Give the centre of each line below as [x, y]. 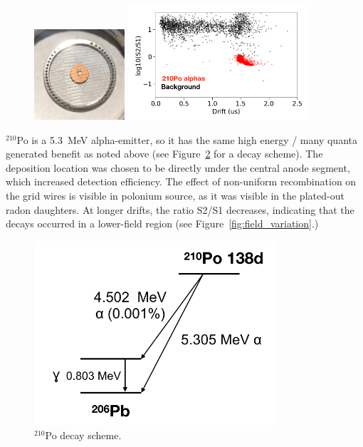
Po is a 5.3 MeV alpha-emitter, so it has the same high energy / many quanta [187, 139]
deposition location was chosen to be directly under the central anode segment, [178, 167]
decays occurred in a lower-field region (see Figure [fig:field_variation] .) [162, 223]
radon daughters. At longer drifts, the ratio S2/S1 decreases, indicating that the [180, 209]
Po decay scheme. [83, 435]
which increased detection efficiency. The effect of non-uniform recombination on [181, 181]
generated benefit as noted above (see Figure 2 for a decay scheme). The [164, 154]
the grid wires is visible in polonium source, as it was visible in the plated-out [175, 196]
